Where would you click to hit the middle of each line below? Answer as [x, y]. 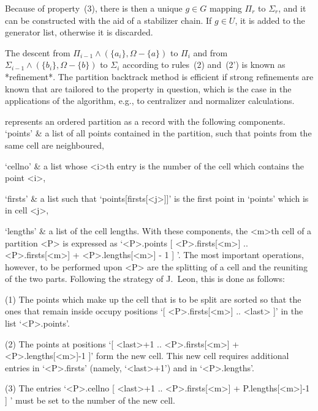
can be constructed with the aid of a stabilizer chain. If [108, 20]
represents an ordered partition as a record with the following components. [145, 121]
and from [210, 52]
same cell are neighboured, [55, 145]
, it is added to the [270, 20]
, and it [292, 8]
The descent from [38, 52]
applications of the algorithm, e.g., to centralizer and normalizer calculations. [150, 101]
